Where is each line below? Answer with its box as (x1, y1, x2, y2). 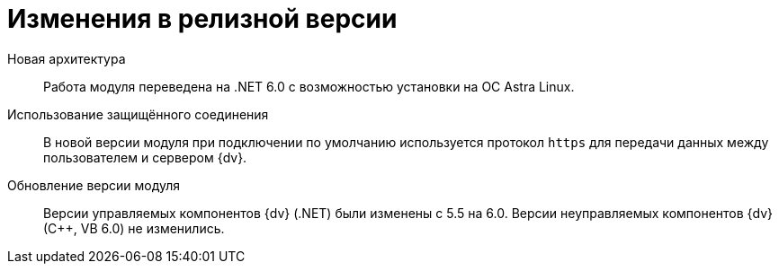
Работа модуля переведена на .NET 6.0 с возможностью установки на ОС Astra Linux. (43, 78, 575, 94)
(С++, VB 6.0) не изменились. (43, 220, 225, 236)
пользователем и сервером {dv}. (43, 149, 247, 165)
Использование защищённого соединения (7, 106, 269, 122)
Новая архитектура (7, 50, 126, 66)
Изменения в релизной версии (7, 4, 398, 34)
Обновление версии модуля (7, 177, 181, 193)
